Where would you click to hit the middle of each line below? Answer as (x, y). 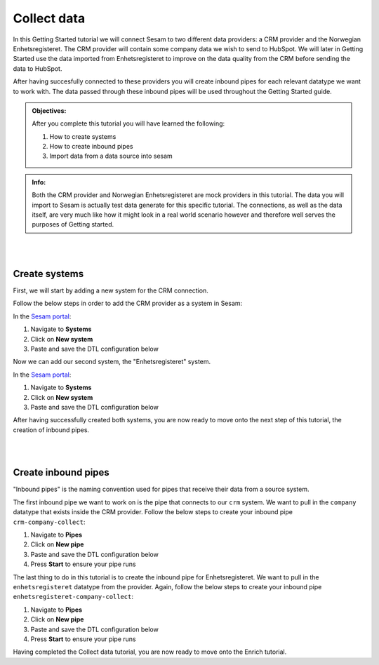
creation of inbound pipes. (51, 430)
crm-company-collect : (49, 522)
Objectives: (49, 110)
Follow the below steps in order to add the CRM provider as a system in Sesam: (128, 303)
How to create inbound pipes (91, 147)
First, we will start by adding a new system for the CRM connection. (111, 290)
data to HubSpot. (38, 68)
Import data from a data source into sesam (111, 156)
